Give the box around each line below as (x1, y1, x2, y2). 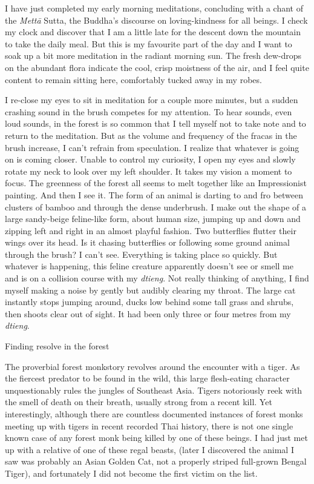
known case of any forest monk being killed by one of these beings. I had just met (5, 431, 308, 444)
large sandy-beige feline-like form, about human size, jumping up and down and (5, 212, 301, 225)
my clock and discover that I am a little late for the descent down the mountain (5, 25, 301, 38)
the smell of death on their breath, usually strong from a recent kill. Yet (5, 395, 272, 408)
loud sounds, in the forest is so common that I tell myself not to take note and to (5, 117, 306, 130)
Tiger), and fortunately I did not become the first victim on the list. (5, 466, 258, 479)
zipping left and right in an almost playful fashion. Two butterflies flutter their (5, 224, 296, 237)
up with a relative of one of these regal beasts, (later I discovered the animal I (5, 443, 294, 455)
